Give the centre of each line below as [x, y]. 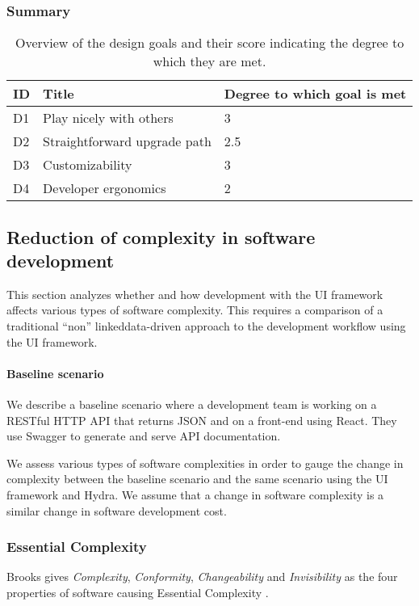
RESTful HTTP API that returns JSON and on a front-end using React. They [202, 420]
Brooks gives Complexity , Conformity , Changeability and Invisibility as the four [202, 577]
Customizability [88, 165]
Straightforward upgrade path [127, 141]
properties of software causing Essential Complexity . [138, 592]
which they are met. [209, 61]
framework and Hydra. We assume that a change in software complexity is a [195, 494]
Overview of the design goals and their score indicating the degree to [209, 43]
